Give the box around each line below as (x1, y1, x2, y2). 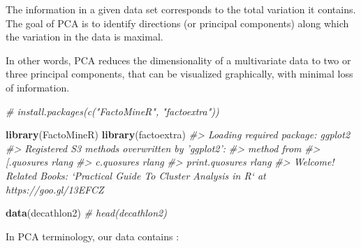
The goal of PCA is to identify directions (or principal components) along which (6, 15, 349, 30)
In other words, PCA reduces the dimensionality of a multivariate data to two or (6, 52, 351, 67)
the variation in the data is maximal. (6, 29, 163, 44)
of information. (6, 80, 70, 94)
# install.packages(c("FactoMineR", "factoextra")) (6, 103, 219, 118)
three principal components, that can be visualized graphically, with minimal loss (6, 66, 353, 81)
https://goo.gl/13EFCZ (6, 182, 104, 196)
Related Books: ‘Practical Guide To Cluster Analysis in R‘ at (6, 168, 266, 182)
